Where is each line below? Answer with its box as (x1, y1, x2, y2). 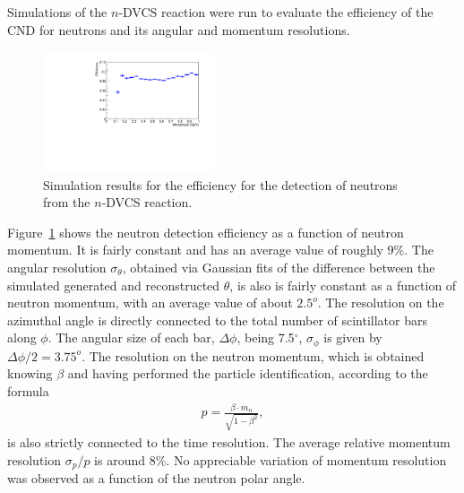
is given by (323, 328, 382, 347)
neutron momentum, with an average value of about (7, 293, 293, 312)
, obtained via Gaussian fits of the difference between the (122, 258, 435, 276)
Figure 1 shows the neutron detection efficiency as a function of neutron (7, 222, 404, 241)
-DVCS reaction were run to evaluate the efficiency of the (118, 3, 434, 21)
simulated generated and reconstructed (7, 275, 220, 294)
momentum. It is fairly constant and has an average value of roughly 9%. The (7, 240, 434, 259)
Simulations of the (7, 3, 107, 21)
